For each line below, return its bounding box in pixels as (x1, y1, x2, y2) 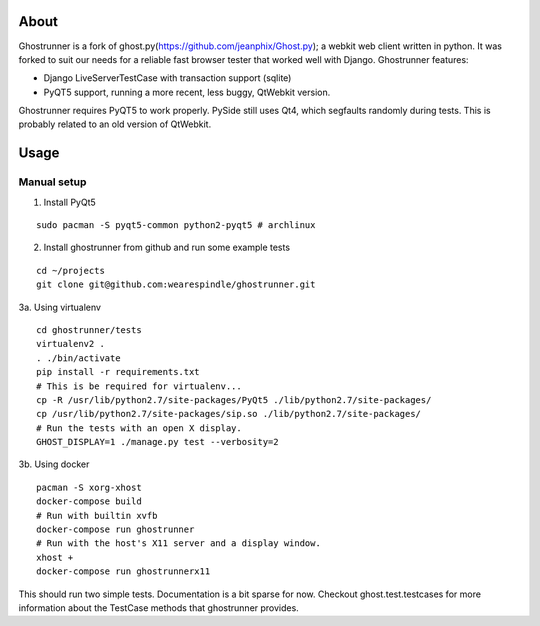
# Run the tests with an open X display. (36, 422, 242, 434)
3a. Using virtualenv (18, 301, 102, 313)
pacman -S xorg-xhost (36, 481, 142, 493)
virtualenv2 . (36, 338, 105, 350)
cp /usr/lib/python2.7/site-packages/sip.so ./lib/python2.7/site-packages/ (36, 408, 422, 420)
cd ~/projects (36, 265, 105, 276)
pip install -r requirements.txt (36, 366, 200, 378)
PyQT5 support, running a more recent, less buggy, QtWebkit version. (43, 86, 331, 98)
